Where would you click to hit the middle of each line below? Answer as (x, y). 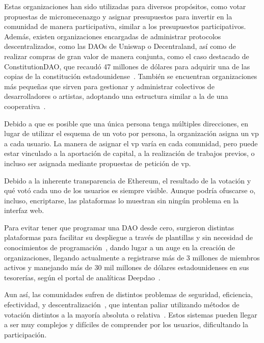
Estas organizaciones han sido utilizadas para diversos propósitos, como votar (125, 6)
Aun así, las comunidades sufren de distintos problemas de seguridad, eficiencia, (129, 294)
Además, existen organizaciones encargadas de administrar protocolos (113, 36)
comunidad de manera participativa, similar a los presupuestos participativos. (125, 26)
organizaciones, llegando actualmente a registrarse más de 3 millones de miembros (132, 257)
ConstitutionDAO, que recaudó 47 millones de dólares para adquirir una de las (127, 66)
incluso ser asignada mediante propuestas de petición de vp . (98, 163)
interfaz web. (24, 210)
